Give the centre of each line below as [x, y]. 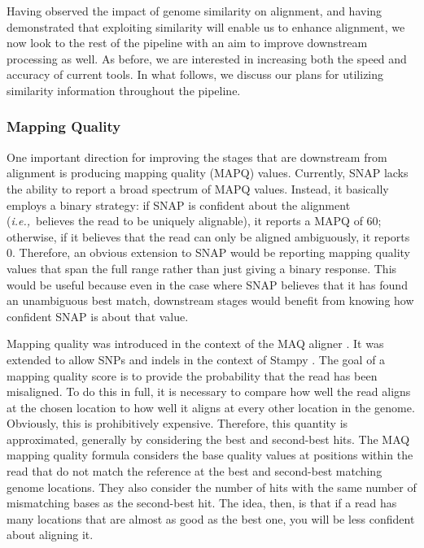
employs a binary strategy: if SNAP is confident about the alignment [179, 204]
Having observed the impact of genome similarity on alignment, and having [195, 11]
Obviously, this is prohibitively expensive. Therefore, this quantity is [177, 423]
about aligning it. [50, 535]
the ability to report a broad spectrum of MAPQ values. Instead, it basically [198, 188]
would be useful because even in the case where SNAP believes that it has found [207, 284]
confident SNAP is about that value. [98, 316]
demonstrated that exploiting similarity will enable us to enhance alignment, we [206, 26]
